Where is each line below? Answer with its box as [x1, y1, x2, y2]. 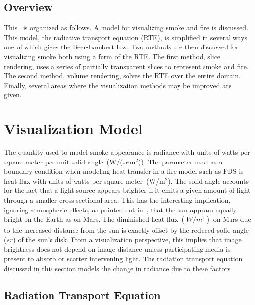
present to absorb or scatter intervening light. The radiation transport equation [4, 254, 243, 264]
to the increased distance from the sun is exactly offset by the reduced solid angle [4, 225, 249, 235]
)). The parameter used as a [138, 156, 223, 166]
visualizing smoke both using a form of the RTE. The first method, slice [4, 51, 221, 61]
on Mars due [213, 214, 251, 224]
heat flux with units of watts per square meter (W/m [4, 175, 165, 186]
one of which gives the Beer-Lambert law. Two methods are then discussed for [4, 42, 239, 52]
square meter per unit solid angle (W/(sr [4, 156, 128, 166]
